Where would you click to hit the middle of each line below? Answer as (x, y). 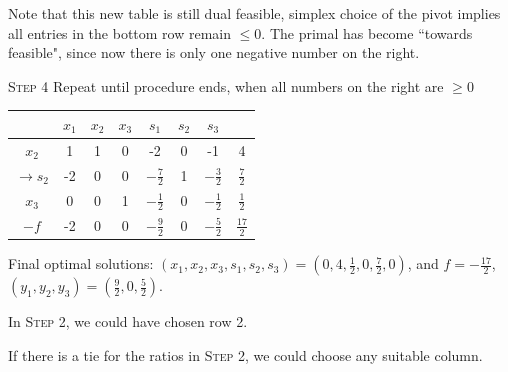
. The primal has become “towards (367, 32)
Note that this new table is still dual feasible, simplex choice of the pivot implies (254, 13)
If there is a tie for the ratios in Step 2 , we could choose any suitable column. (245, 354)
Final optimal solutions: (81, 263)
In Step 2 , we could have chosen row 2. (128, 321)
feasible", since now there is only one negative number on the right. (214, 52)
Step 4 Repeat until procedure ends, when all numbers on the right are (226, 85)
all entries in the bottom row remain (120, 32)
